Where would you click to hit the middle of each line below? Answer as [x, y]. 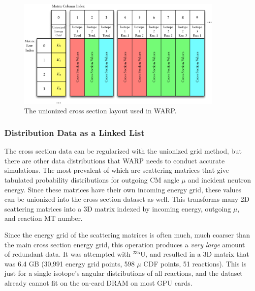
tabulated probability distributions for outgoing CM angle [92, 180]
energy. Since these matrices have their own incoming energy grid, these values [123, 189]
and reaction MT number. [44, 218]
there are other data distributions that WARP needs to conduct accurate [115, 160]
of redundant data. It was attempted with [68, 254]
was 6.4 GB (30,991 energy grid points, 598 [70, 263]
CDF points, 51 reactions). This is [195, 263]
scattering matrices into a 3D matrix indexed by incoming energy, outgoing [118, 208]
